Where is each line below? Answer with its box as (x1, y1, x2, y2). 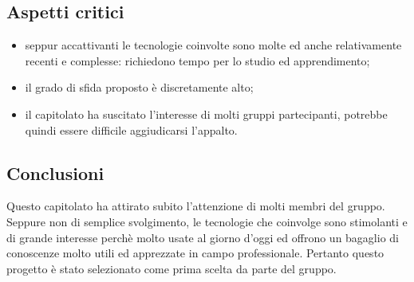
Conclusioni (6, 160, 104, 185)
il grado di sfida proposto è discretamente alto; (25, 79, 254, 96)
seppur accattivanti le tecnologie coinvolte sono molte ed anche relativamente (25, 37, 402, 53)
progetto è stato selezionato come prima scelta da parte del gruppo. (6, 260, 337, 276)
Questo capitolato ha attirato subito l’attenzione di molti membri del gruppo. (6, 198, 385, 214)
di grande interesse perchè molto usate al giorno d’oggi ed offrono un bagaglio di (6, 229, 399, 245)
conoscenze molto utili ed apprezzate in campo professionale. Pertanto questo (6, 245, 384, 261)
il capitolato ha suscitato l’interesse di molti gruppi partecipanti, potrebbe (25, 105, 388, 122)
